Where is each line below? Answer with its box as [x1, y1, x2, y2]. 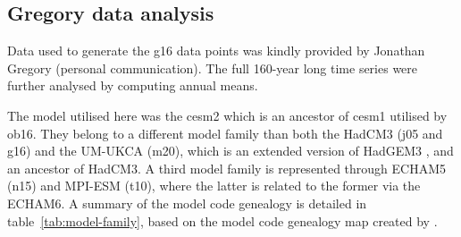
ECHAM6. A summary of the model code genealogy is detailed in [7, 193, 367, 212]
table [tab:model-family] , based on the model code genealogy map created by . [7, 211, 438, 230]
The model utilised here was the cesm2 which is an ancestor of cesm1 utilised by [7, 106, 448, 124]
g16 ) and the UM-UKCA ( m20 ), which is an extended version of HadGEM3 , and [7, 141, 454, 160]
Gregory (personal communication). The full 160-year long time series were [7, 58, 418, 77]
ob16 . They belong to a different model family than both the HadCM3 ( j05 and [7, 123, 443, 142]
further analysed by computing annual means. [7, 76, 258, 95]
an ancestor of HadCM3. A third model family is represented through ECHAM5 [7, 158, 447, 177]
